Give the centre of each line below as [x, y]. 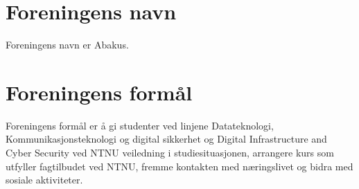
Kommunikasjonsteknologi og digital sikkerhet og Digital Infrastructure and [166, 139]
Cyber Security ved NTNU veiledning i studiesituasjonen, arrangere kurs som [170, 153]
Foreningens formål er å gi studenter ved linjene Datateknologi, [140, 125]
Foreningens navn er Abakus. [67, 45]
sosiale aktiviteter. [44, 180]
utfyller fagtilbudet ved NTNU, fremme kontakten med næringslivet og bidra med [179, 166]
